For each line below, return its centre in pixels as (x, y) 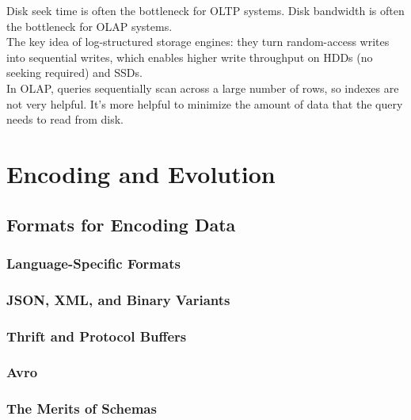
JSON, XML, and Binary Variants (118, 299)
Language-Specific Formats (93, 263)
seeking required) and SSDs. (74, 73)
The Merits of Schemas (82, 409)
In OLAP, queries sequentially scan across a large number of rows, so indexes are (203, 88)
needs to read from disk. (65, 119)
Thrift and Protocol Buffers (97, 336)
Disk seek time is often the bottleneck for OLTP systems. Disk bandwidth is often (205, 10)
